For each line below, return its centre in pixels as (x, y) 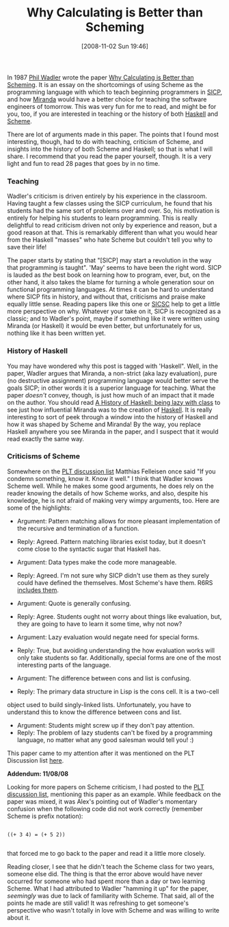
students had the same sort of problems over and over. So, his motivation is (113, 211)
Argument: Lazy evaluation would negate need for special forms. (108, 637)
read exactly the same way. (45, 438)
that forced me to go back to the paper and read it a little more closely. (106, 853)
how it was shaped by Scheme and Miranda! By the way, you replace (104, 424)
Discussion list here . (36, 760)
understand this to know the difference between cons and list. (94, 712)
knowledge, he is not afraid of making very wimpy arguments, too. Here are (113, 500)
